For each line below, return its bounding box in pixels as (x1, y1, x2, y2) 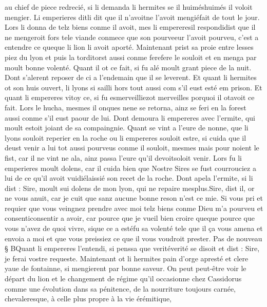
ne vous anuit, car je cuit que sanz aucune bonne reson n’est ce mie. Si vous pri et (5, 193, 263, 203)
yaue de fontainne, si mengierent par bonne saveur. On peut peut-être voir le (5, 263, 246, 274)
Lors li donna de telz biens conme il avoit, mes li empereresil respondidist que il (5, 22, 256, 32)
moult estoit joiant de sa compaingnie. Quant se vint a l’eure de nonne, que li (5, 122, 249, 133)
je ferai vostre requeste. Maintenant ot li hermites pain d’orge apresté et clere (5, 253, 249, 263)
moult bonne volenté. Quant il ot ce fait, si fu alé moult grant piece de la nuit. (5, 62, 252, 72)
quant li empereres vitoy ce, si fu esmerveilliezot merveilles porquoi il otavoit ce (5, 92, 255, 103)
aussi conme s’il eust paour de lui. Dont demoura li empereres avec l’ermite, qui (5, 112, 256, 123)
